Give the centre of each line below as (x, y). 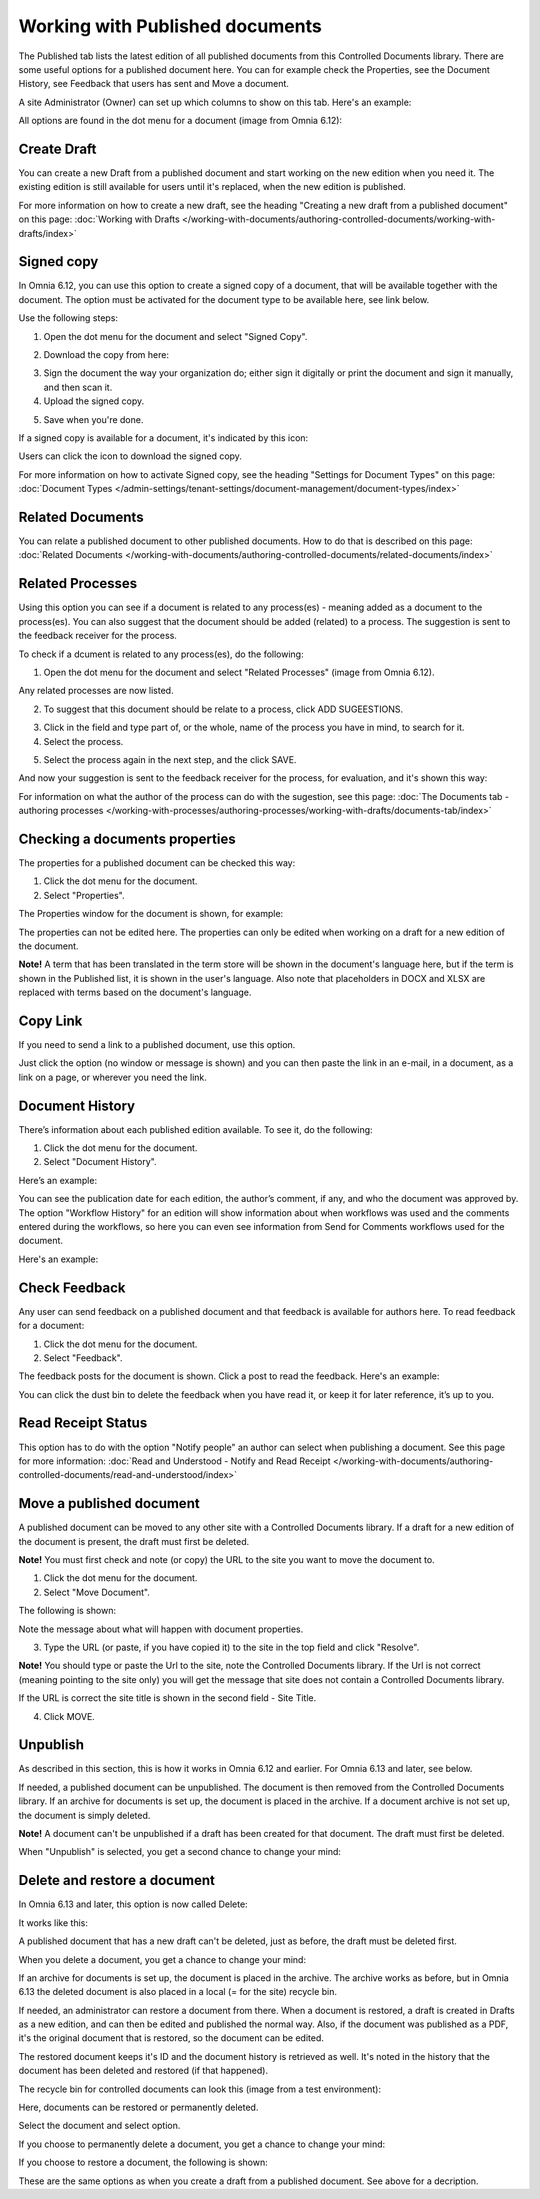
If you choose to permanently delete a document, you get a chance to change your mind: (202, 2144)
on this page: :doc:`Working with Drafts (99, 219)
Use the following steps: (68, 318)
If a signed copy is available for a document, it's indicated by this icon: (163, 438)
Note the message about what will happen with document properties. (161, 1629)
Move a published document (109, 1503)
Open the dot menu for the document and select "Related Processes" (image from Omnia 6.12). (239, 672)
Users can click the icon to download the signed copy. (130, 456)
